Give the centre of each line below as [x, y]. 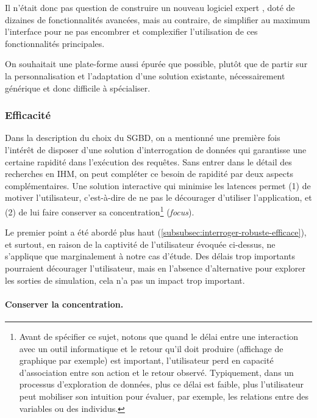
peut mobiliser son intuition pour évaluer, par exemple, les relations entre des [164, 396]
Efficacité [28, 115]
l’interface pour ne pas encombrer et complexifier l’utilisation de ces [131, 31]
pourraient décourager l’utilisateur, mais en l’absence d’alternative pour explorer [155, 268]
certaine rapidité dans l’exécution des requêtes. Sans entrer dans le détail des [148, 161]
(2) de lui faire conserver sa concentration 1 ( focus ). [100, 211]
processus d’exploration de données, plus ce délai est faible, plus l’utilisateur [162, 384]
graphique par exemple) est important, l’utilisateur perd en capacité [146, 360]
